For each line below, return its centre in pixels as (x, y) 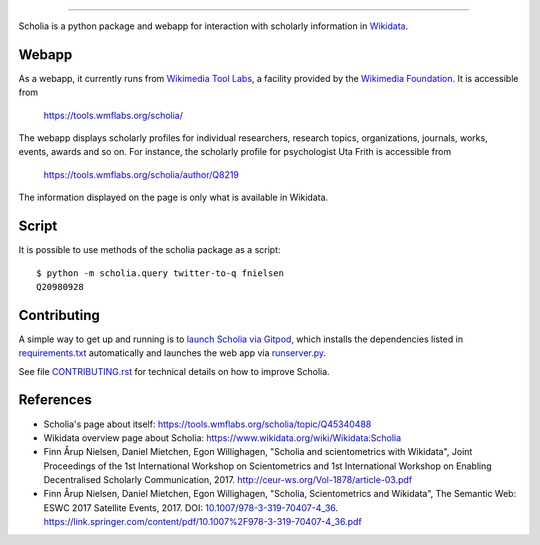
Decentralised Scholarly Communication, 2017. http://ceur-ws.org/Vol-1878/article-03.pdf (228, 480)
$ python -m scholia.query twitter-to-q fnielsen (160, 273)
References (55, 400)
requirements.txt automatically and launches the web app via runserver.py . (172, 353)
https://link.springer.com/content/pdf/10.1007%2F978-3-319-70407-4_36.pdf (202, 522)
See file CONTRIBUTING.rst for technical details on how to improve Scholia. (174, 371)
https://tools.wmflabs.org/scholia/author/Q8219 (141, 174)
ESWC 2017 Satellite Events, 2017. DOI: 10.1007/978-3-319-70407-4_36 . (191, 507)
